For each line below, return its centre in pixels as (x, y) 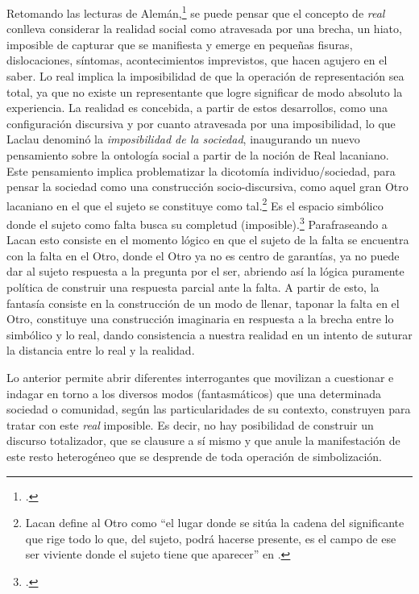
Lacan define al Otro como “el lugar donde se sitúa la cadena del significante (215, 523)
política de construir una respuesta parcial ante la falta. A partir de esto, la (193, 287)
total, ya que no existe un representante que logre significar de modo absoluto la (205, 91)
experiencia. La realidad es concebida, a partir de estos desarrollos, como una (197, 108)
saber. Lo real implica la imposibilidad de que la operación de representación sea (205, 76)
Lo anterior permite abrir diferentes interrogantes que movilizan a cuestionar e (200, 378)
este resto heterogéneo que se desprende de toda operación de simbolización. (194, 456)
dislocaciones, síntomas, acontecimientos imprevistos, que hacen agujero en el (197, 60)
